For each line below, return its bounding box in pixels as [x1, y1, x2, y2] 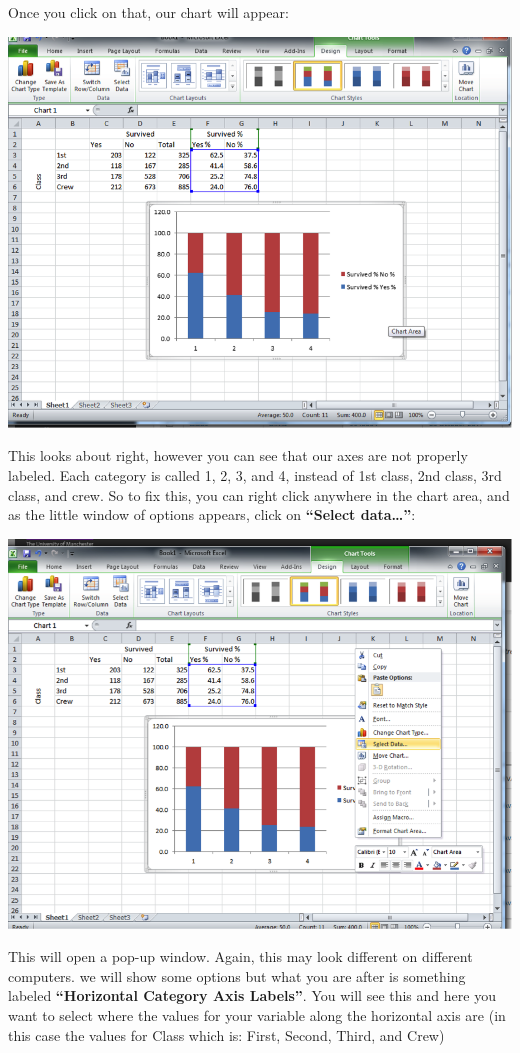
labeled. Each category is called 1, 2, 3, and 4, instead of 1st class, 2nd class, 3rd [8, 465, 502, 486]
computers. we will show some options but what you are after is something [8, 965, 466, 986]
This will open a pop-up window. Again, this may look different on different [8, 946, 473, 967]
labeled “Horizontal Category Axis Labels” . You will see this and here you [8, 985, 496, 1006]
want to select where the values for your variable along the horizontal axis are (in [8, 1004, 506, 1025]
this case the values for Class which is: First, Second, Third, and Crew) [8, 1024, 445, 1045]
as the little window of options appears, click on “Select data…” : [8, 504, 416, 525]
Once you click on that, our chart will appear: [8, 2, 289, 22]
